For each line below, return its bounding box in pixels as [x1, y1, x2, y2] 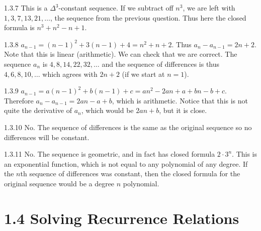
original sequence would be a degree [4, 178, 115, 188]
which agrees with [42, 68, 98, 79]
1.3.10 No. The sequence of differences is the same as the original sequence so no [4, 122, 252, 132]
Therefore [4, 95, 34, 105]
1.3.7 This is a [4, 3, 48, 13]
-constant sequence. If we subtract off [58, 3, 173, 13]
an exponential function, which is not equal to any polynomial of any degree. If [4, 158, 248, 169]
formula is [4, 22, 35, 33]
